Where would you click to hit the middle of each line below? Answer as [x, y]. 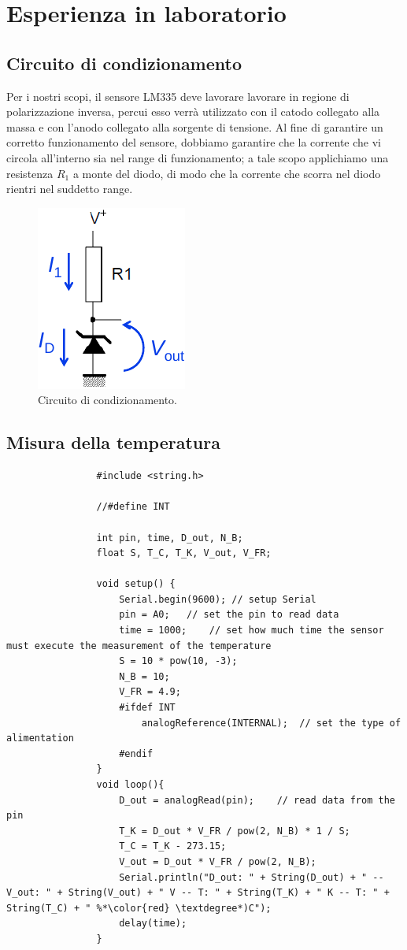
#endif [136, 753]
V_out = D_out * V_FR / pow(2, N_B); [218, 861]
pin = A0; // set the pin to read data [229, 615]
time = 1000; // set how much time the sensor [252, 631]
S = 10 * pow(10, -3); [178, 661]
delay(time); [153, 924]
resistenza [30, 173]
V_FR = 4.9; [150, 692]
